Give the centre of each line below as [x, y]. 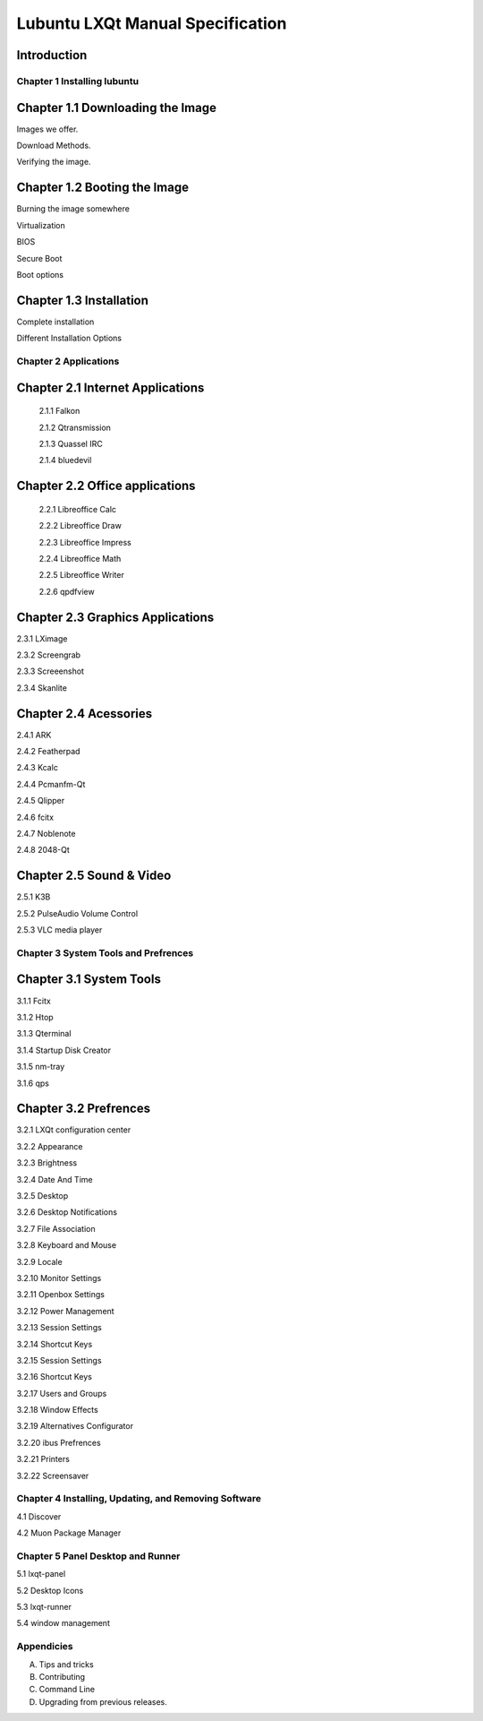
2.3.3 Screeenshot [51, 671]
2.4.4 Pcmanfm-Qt [51, 784]
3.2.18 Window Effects [57, 1410]
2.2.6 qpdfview [67, 591]
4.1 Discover [39, 1516]
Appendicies [45, 1647]
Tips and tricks [66, 1664]
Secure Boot [39, 258]
